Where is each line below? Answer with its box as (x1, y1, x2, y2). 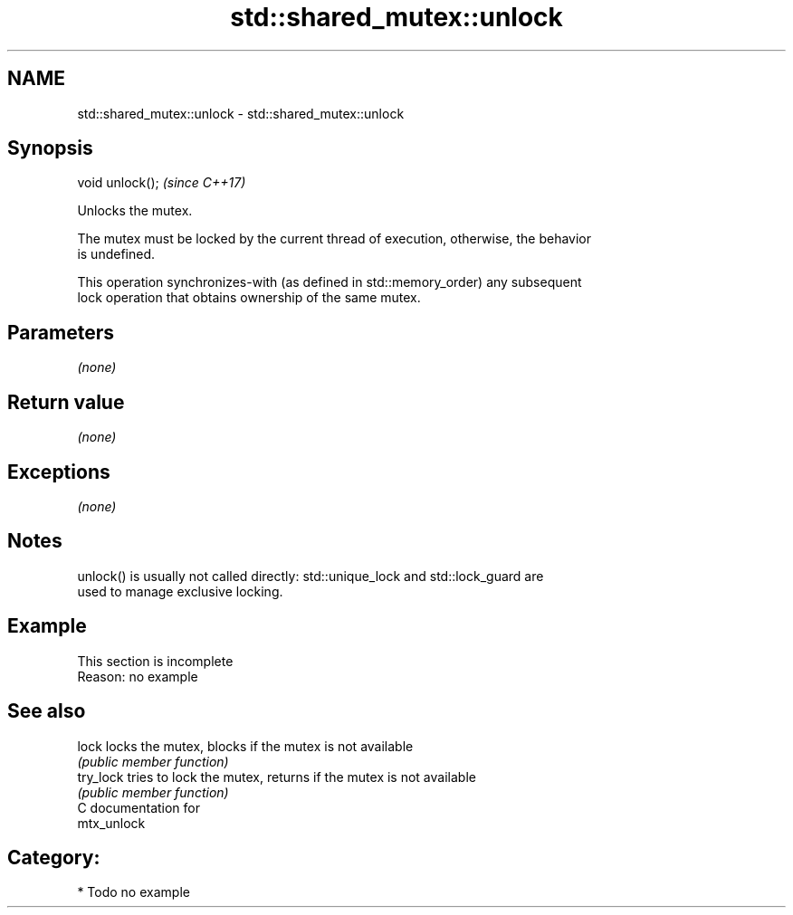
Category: (7, 845, 100, 869)
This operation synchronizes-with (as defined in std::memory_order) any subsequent (77, 274, 582, 291)
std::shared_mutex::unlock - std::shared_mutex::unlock (77, 105, 405, 121)
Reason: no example (77, 668, 198, 684)
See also (7, 700, 86, 723)
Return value (7, 390, 125, 414)
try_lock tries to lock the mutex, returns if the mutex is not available (77, 768, 476, 785)
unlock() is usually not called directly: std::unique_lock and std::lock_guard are (77, 567, 544, 584)
